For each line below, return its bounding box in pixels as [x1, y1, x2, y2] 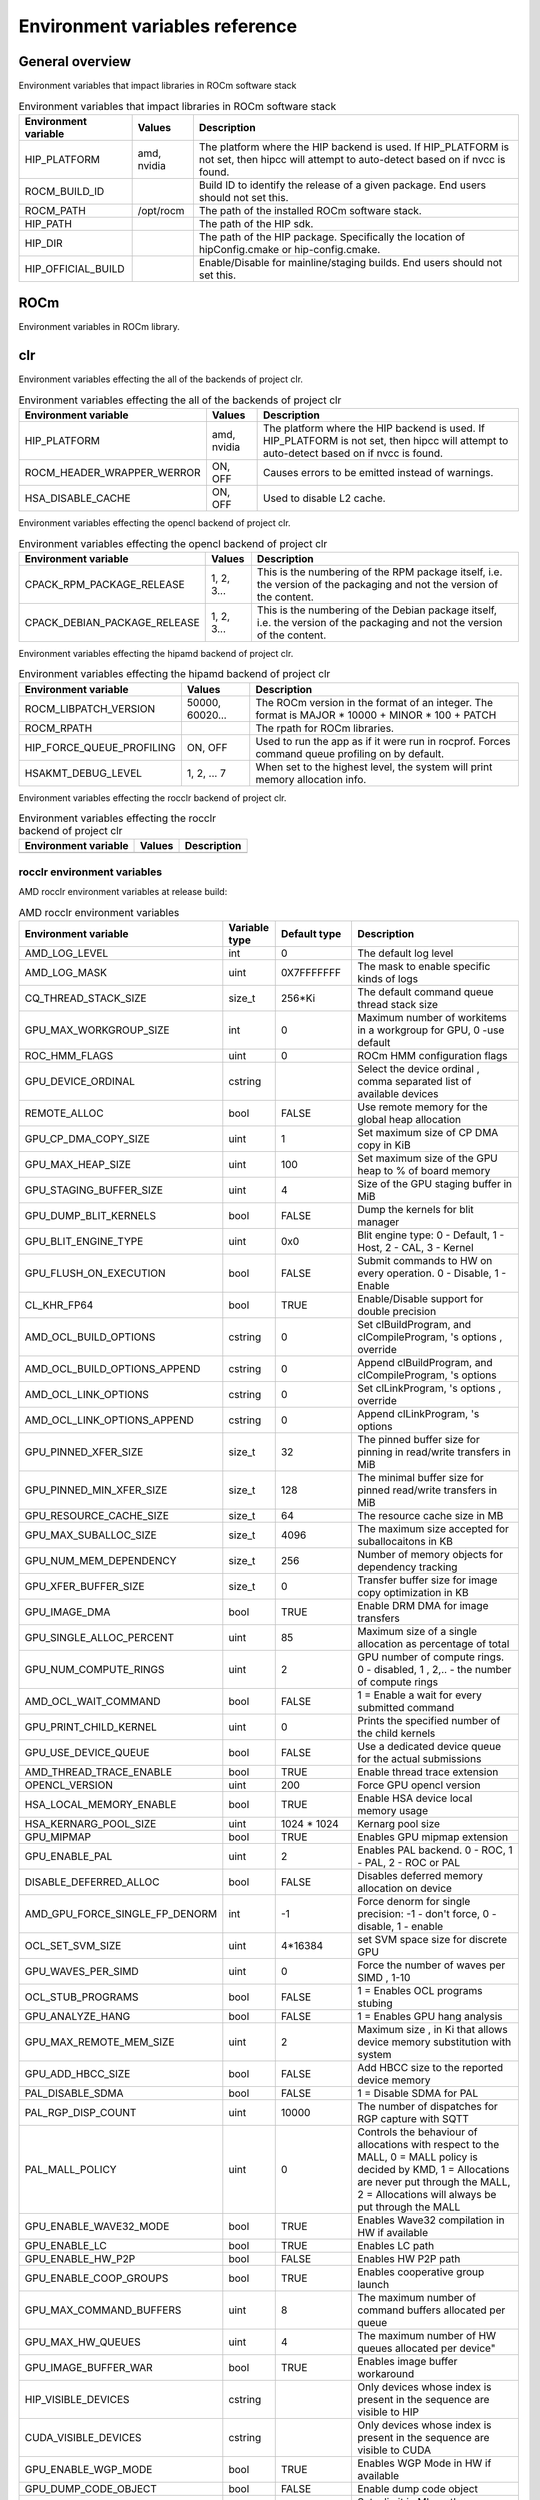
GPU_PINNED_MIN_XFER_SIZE [24, 1483, 168, 1497]
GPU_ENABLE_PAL [24, 1849, 113, 1863]
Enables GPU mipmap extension [356, 1830, 509, 1844]
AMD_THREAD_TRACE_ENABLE [24, 1765, 173, 1779]
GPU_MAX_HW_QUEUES [24, 2335, 141, 2349]
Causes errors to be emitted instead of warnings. [262, 466, 494, 480]
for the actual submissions [356, 1751, 482, 1765]
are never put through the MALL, [356, 2175, 511, 2189]
